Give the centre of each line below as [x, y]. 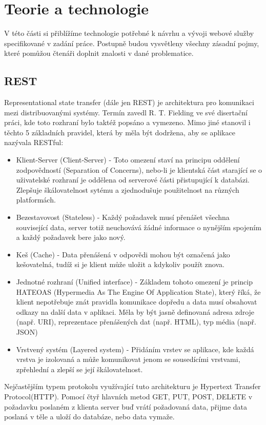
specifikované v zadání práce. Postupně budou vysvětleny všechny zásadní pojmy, [132, 43]
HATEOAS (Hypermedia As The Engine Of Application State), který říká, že [138, 291]
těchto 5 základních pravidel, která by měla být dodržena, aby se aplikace [120, 132]
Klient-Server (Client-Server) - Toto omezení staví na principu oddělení [128, 160]
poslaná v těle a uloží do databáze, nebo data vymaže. [89, 417]
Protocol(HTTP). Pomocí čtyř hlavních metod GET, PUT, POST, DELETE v [128, 396]
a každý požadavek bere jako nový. [71, 237]
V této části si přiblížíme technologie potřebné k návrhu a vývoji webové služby [129, 33]
